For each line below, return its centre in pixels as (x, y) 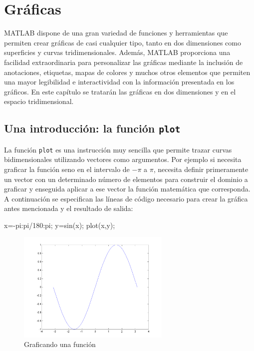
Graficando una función (60, 344)
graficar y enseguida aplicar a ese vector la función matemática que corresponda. (127, 189)
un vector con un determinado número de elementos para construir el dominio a (126, 179)
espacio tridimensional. (39, 101)
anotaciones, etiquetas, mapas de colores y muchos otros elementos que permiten (127, 72)
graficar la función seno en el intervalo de (67, 169)
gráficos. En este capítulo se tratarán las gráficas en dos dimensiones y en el (120, 91)
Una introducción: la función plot (92, 128)
